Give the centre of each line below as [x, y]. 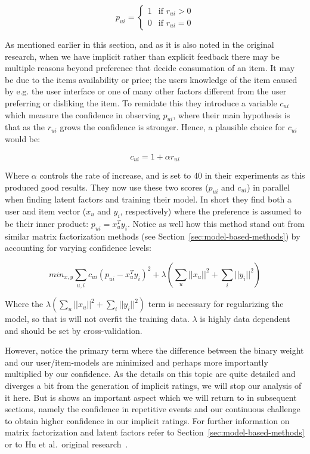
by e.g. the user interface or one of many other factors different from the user [146, 91]
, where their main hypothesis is [232, 114]
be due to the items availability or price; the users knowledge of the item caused [151, 79]
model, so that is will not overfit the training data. [97, 319]
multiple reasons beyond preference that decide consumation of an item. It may [150, 68]
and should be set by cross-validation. [74, 330]
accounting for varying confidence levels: [78, 248]
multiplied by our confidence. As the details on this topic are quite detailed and [150, 374]
